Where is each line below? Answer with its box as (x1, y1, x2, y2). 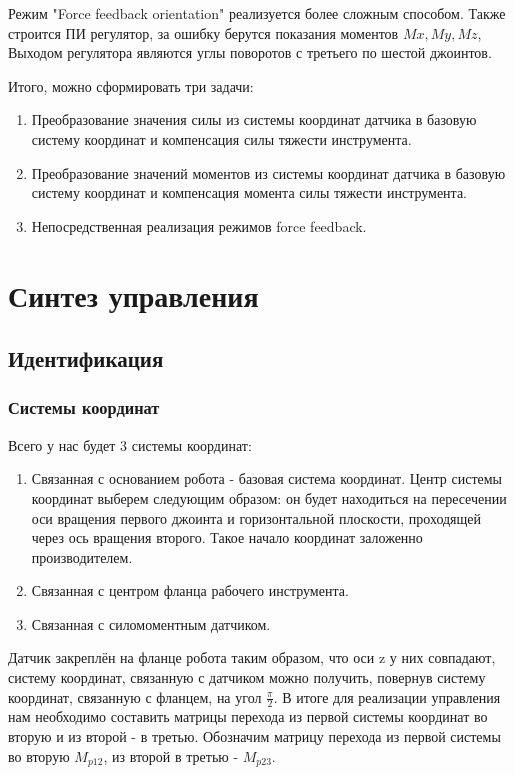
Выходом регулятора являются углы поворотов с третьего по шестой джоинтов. (8, 42, 492, 63)
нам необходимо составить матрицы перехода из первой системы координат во (8, 706, 488, 727)
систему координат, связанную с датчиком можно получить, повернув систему (8, 667, 486, 688)
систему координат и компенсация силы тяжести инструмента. (31, 128, 412, 149)
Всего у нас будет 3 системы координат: (8, 434, 252, 455)
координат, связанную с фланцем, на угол (8, 686, 262, 707)
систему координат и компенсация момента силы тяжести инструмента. (31, 182, 468, 203)
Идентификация (8, 343, 164, 374)
